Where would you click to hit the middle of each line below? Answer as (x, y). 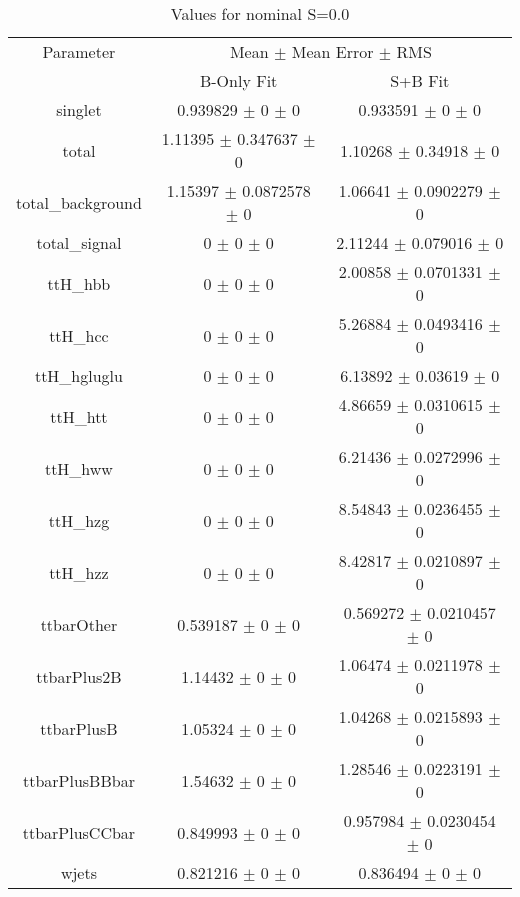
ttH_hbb (79, 283)
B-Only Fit (238, 80)
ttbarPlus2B (79, 676)
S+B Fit (420, 80)
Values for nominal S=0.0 (260, 13)
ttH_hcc (79, 335)
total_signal (79, 242)
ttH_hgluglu (78, 375)
